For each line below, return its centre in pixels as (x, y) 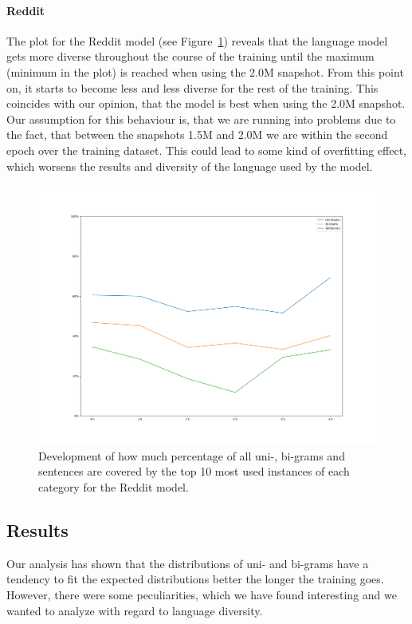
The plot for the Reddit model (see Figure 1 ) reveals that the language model (197, 40)
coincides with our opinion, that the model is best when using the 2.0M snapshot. (206, 103)
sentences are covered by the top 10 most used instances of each (194, 471)
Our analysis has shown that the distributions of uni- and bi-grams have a (188, 563)
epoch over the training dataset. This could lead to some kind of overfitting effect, (206, 150)
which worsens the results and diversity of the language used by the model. (190, 166)
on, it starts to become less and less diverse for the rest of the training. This (192, 87)
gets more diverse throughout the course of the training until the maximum (190, 56)
